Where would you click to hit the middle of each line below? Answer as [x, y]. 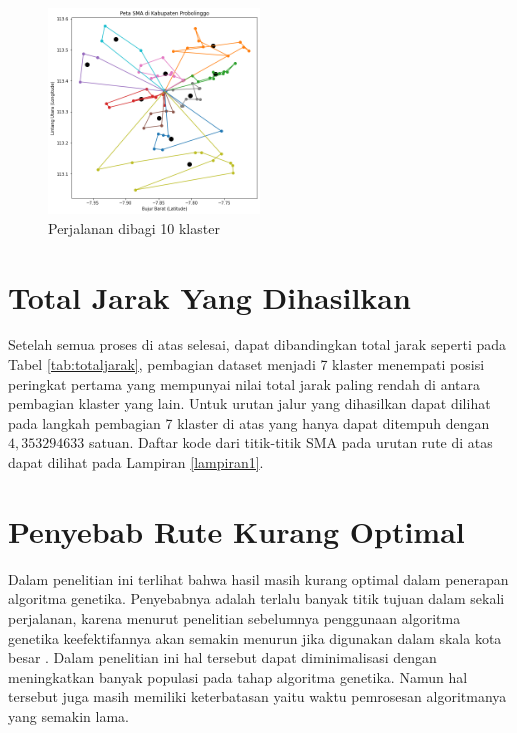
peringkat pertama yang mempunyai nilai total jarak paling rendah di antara [244, 383]
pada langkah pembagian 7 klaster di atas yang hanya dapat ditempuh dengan [249, 422]
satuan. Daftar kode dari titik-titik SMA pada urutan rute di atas [290, 442]
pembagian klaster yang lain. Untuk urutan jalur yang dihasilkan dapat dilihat [249, 403]
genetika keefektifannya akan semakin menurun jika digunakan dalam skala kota [255, 637]
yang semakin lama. [69, 715]
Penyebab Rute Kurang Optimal [236, 530]
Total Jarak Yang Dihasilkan [209, 296]
